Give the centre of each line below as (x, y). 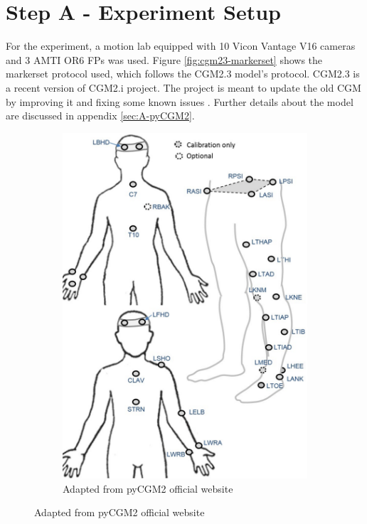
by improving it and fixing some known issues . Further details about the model (180, 101)
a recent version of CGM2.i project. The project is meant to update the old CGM (183, 87)
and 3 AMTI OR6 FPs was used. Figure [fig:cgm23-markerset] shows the (164, 59)
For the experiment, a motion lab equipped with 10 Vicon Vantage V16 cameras (181, 46)
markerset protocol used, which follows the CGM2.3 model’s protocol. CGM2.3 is (183, 74)
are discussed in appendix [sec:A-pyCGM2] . (100, 116)
